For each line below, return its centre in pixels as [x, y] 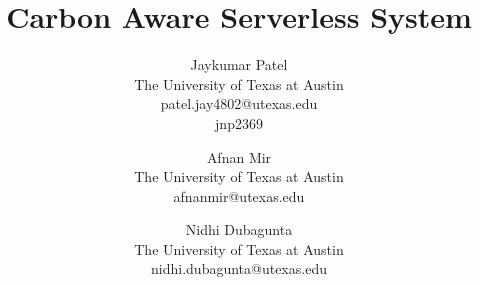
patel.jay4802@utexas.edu [239, 103]
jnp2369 [239, 122]
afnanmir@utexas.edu [239, 195]
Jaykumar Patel [239, 64]
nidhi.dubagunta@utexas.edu [239, 268]
